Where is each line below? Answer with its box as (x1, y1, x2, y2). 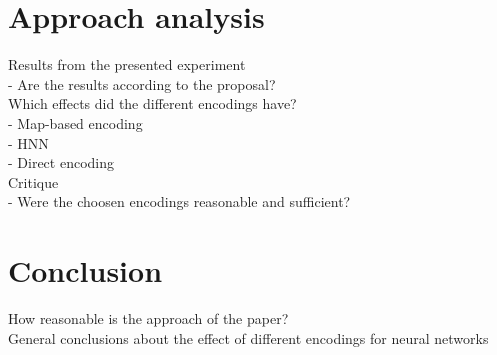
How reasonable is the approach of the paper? (8, 308, 289, 328)
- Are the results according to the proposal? (8, 73, 276, 94)
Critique (8, 171, 59, 192)
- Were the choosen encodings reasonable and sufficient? (8, 191, 351, 212)
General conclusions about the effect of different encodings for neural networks (8, 327, 489, 348)
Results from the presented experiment (8, 54, 246, 75)
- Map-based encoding (8, 112, 143, 133)
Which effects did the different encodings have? (8, 93, 297, 114)
